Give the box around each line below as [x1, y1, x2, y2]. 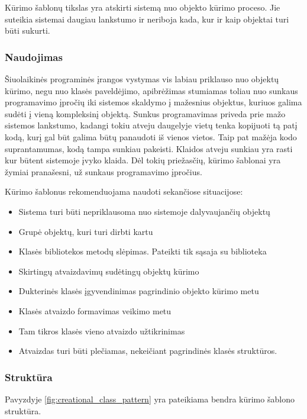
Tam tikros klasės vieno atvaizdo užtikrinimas [18, 324, 185, 337]
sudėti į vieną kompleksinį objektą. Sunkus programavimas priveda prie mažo [5, 107, 286, 120]
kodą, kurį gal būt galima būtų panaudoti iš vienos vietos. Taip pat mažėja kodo [5, 130, 297, 143]
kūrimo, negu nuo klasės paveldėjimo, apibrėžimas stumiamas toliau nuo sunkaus [5, 84, 298, 96]
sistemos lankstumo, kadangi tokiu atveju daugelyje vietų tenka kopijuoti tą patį [5, 119, 298, 131]
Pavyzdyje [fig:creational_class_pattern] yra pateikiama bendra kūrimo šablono [5, 392, 295, 405]
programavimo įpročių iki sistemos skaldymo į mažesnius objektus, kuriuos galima [5, 96, 302, 108]
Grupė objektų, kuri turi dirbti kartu [18, 225, 153, 237]
